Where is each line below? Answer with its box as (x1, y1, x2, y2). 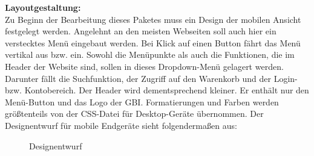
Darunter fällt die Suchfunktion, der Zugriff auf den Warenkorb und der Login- (5, 72, 298, 84)
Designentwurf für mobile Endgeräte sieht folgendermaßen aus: (5, 119, 237, 131)
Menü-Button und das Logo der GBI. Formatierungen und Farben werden (5, 95, 279, 108)
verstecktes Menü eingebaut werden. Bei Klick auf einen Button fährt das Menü (5, 36, 301, 49)
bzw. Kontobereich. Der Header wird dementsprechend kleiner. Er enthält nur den (5, 84, 309, 96)
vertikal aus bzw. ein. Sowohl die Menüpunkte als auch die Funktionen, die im (5, 48, 295, 61)
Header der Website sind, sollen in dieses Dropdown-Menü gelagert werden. (5, 60, 284, 72)
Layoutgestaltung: (5, 1, 81, 13)
